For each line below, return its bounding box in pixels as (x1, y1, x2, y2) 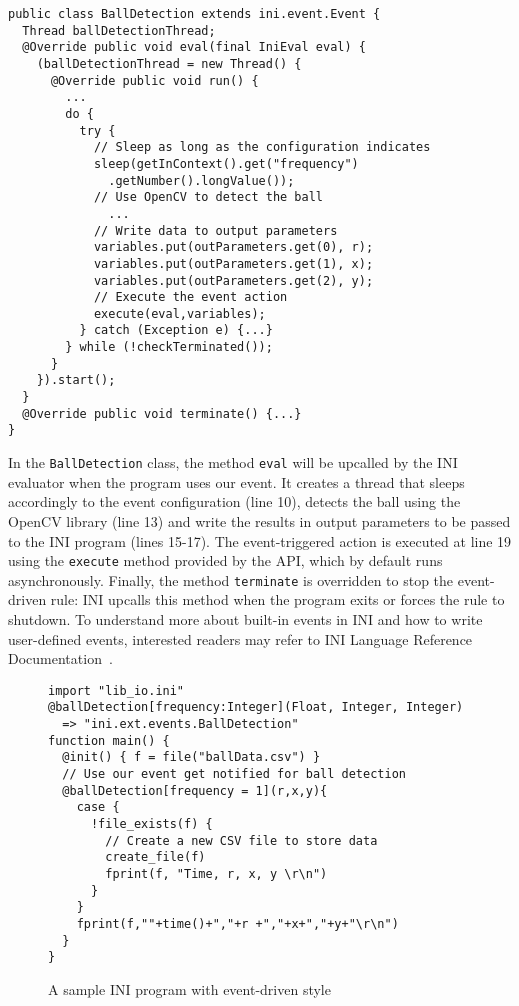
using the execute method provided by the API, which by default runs (8, 550, 443, 571)
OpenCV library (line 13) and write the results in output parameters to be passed (8, 510, 511, 531)
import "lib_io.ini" (48, 683, 185, 698)
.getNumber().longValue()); (108, 173, 295, 188)
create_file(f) (105, 850, 206, 865)
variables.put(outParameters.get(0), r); (93, 240, 374, 255)
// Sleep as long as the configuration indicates (93, 140, 431, 155)
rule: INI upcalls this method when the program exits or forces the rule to (50, 589, 505, 610)
